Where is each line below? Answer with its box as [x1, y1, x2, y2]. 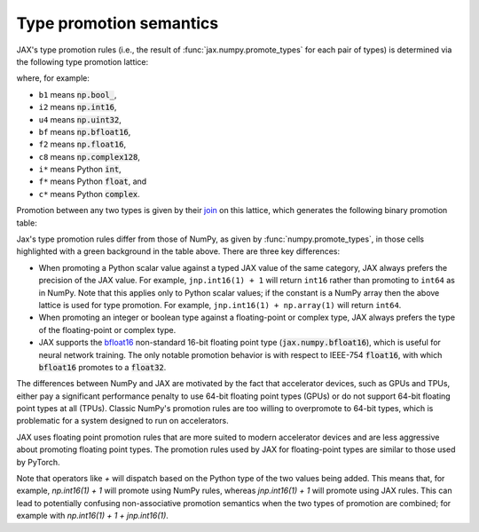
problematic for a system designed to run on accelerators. [16, 416, 230, 426]
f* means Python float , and [38, 176, 147, 187]
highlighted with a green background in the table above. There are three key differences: [16, 246, 341, 257]
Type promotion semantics [16, 13, 219, 33]
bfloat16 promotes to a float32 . [38, 361, 167, 372]
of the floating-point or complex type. [38, 324, 177, 335]
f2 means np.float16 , [38, 139, 127, 150]
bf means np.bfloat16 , [38, 126, 131, 137]
